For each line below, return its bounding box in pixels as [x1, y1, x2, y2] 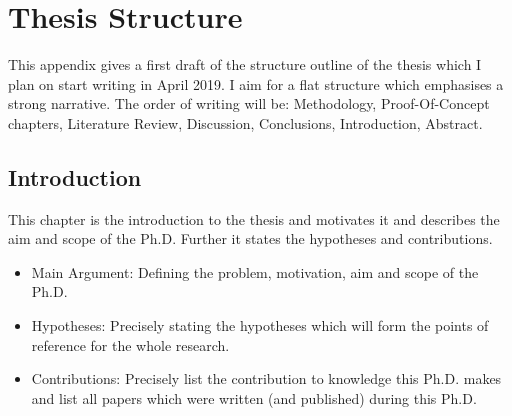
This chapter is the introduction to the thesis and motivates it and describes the [8, 208, 500, 229]
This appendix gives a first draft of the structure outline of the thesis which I [8, 54, 482, 75]
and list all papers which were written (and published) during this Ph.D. [31, 387, 477, 408]
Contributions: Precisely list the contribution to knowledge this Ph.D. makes [31, 368, 502, 389]
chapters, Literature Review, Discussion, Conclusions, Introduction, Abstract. [8, 112, 483, 133]
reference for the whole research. [31, 334, 230, 355]
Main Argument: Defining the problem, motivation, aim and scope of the [31, 261, 479, 282]
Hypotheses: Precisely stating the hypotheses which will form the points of [31, 315, 489, 336]
